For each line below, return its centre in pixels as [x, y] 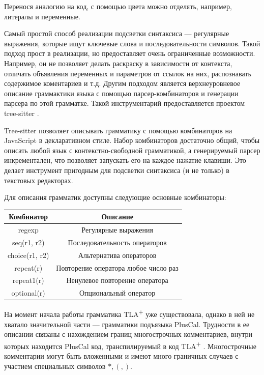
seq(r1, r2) [28, 242]
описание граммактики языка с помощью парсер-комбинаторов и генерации [121, 93]
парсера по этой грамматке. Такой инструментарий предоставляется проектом [125, 103]
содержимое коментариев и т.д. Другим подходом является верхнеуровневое [122, 83]
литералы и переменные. [42, 16]
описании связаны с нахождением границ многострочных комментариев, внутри [128, 334]
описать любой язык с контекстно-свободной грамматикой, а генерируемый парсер [132, 150]
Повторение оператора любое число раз [117, 267]
